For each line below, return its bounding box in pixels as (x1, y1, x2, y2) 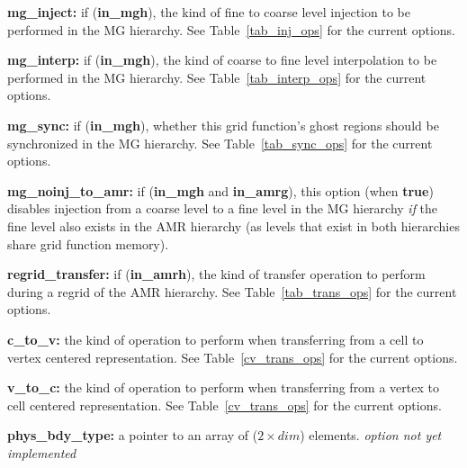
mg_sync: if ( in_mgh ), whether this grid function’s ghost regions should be (7, 115, 439, 134)
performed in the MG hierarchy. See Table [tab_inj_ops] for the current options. (7, 20, 455, 39)
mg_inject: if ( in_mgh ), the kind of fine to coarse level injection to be (7, 3, 410, 21)
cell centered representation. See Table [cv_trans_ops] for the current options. (7, 395, 442, 414)
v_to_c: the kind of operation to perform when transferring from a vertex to (7, 378, 439, 397)
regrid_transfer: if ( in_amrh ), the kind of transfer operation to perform (7, 265, 426, 283)
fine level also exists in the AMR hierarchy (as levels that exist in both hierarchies (7, 216, 460, 235)
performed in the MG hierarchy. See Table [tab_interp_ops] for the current (7, 67, 427, 86)
